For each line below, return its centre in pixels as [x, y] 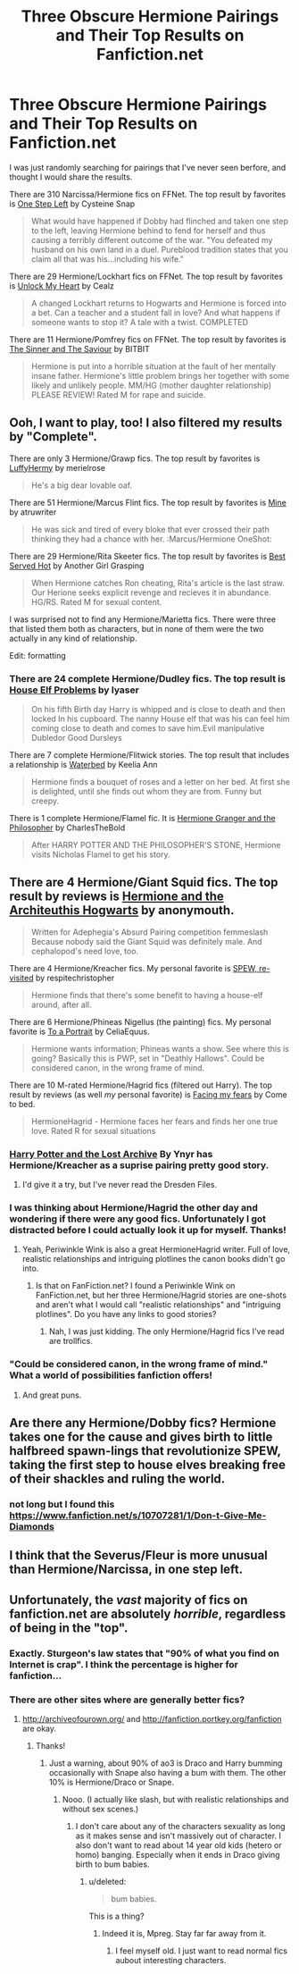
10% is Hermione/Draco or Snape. [111, 1782]
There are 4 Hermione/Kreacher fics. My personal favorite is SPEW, [133, 968]
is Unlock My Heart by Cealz [62, 286]
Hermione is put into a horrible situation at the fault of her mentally [154, 366]
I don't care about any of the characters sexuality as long [180, 1827]
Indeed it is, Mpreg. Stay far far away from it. [184, 1934]
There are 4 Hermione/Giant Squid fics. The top [144, 882]
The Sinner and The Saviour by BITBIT [79, 349]
